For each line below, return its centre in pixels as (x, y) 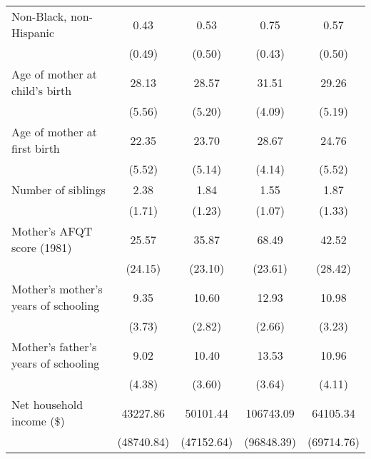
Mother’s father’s (54, 347)
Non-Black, (39, 16)
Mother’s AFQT (52, 231)
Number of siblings (59, 190)
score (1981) (42, 247)
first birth (36, 148)
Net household (47, 404)
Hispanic (33, 32)
